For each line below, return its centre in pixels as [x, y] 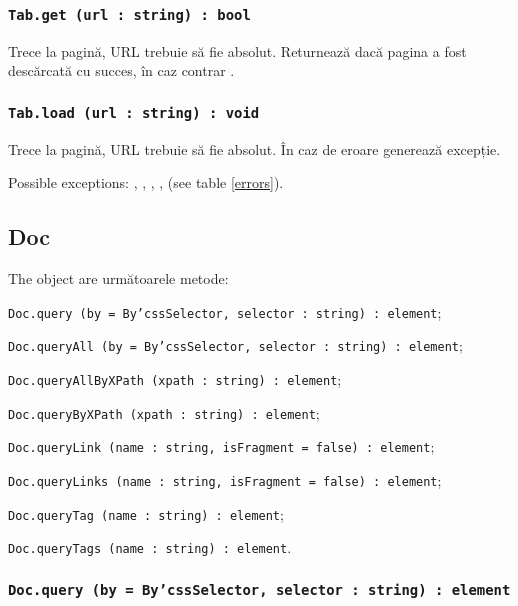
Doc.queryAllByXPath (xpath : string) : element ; [175, 379]
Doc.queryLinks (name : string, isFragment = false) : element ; [225, 480]
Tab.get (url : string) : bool [129, 14]
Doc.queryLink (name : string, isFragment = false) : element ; [221, 446]
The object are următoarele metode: [118, 278]
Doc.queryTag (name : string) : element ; [146, 513]
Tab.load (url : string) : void [134, 112]
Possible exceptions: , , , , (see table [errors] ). [146, 182]
